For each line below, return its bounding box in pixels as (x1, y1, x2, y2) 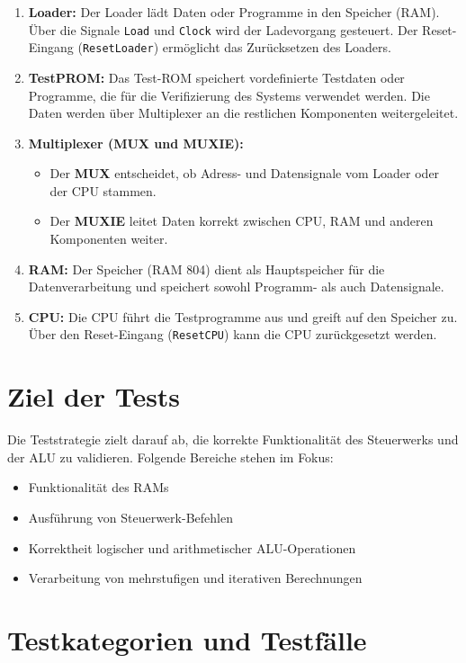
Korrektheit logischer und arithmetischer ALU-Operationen (28, 538, 356, 557)
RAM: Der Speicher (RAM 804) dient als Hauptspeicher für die (28, 259, 385, 278)
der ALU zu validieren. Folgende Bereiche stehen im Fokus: (7, 447, 334, 466)
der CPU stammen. (49, 181, 157, 200)
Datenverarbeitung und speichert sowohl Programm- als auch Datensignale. (28, 277, 444, 296)
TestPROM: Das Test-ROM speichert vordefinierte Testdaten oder (28, 67, 405, 86)
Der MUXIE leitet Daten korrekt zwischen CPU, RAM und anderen (49, 211, 434, 230)
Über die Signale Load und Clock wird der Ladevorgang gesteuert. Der (28, 20, 418, 39)
